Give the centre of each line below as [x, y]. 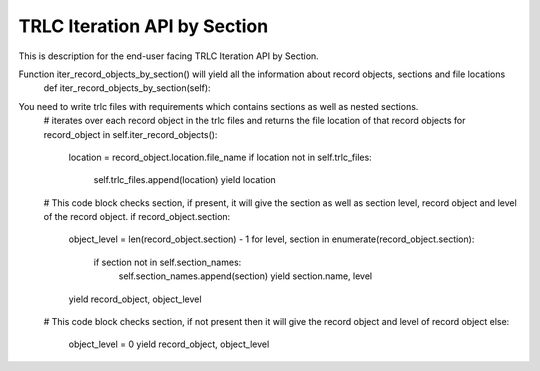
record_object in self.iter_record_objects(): [130, 134]
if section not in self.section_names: [167, 262]
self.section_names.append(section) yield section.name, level [245, 276]
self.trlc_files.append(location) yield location [185, 180]
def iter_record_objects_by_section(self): [127, 88]
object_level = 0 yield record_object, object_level [169, 344]
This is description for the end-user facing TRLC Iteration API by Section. [168, 56]
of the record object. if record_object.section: [137, 217]
